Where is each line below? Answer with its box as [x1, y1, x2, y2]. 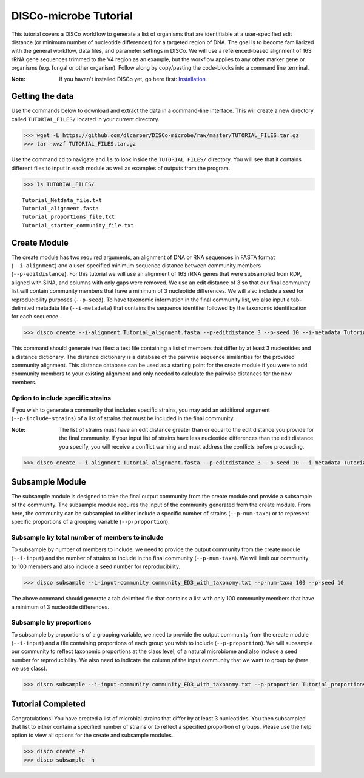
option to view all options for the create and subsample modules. [11, 731, 174, 739]
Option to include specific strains [11, 394, 112, 402]
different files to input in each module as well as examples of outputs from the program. [11, 164, 231, 172]
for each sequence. [11, 313, 60, 320]
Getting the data [11, 91, 74, 101]
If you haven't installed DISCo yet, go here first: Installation [59, 75, 206, 82]
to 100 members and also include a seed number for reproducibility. [11, 563, 181, 570]
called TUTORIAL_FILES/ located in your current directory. [11, 115, 160, 122]
